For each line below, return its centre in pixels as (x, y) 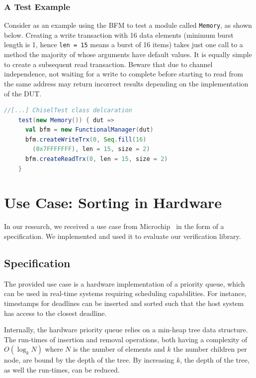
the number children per (210, 349)
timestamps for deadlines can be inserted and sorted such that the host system (124, 303)
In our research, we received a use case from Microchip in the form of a (114, 226)
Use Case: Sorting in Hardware (113, 202)
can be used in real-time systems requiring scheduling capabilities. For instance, (125, 293)
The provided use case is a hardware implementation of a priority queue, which (125, 283)
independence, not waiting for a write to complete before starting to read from (124, 74)
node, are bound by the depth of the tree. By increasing (89, 360)
